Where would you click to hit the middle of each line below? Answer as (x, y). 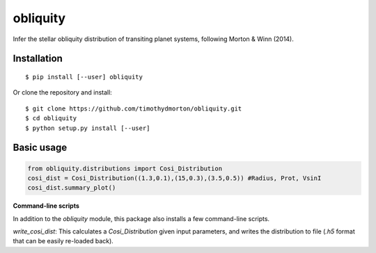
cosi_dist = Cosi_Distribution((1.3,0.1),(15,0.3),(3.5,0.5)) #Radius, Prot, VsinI (174, 178)
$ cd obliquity (51, 119)
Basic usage (40, 148)
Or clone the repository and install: (63, 92)
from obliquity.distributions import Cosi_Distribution (125, 168)
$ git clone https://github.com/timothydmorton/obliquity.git (134, 108)
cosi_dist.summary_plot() (72, 188)
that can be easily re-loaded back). (63, 241)
